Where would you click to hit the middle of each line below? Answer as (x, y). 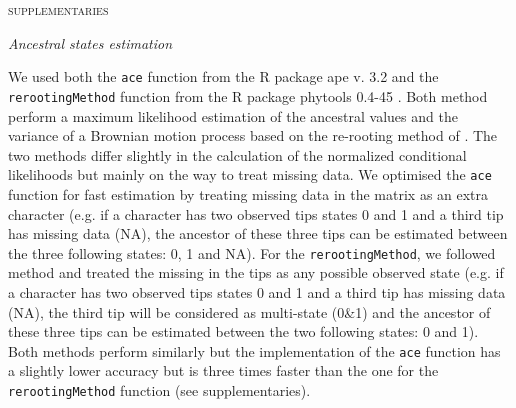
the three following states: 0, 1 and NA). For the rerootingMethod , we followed (252, 252)
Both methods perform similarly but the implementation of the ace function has (254, 350)
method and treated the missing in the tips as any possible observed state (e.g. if (256, 272)
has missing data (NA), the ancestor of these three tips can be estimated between (258, 233)
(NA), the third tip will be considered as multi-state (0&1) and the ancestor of (249, 311)
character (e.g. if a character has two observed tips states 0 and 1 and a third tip (256, 213)
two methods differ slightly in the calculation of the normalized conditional (237, 154)
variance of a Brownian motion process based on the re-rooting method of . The (253, 135)
